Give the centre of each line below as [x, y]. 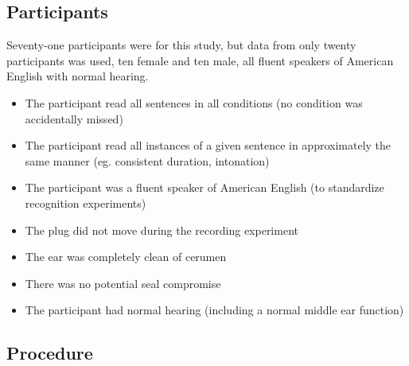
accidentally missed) [74, 118]
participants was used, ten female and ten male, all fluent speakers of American [200, 60]
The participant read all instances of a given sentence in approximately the [208, 145]
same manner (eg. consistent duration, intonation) [147, 160]
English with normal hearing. [78, 76]
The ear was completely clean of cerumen [126, 257]
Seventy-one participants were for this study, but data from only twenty [181, 45]
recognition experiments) [86, 202]
